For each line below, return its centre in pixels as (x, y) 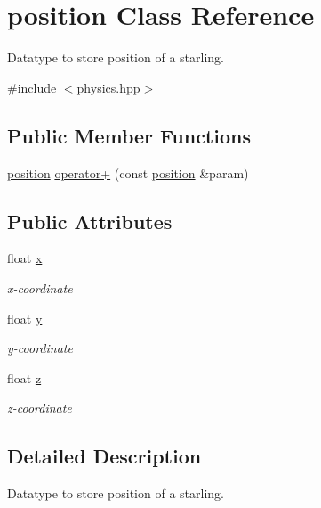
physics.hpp (108, 87)
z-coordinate (40, 408)
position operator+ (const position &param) (128, 172)
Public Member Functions (129, 135)
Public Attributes (90, 221)
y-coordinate (40, 348)
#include (32, 87)
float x (25, 258)
